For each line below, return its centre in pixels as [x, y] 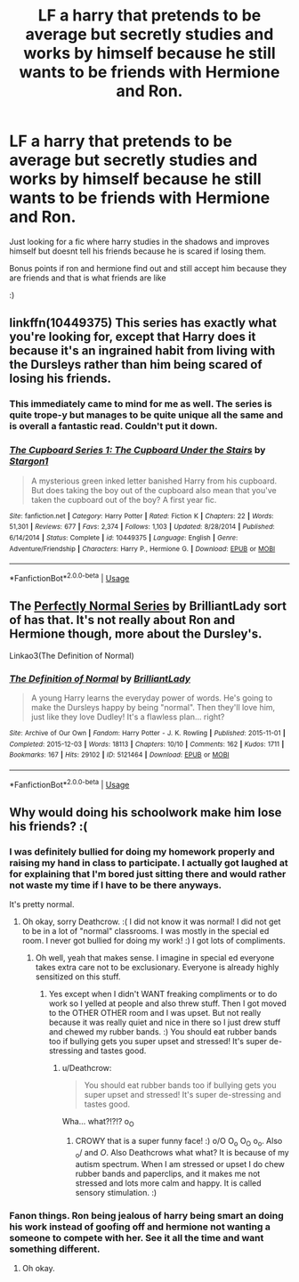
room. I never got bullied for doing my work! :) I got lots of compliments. [154, 941]
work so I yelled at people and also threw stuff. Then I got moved [167, 1003]
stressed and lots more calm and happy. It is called [168, 1183]
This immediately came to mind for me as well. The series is [141, 404]
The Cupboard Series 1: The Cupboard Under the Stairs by [137, 450]
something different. [55, 1249]
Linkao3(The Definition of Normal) [72, 655]
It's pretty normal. [42, 905]
